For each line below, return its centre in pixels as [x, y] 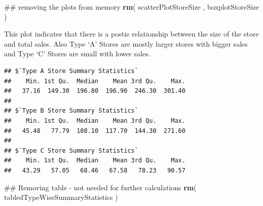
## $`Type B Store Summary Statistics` [71, 111]
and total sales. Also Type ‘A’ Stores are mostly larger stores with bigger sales [126, 43]
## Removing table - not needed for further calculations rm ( [100, 187]
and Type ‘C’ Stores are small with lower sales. [77, 54]
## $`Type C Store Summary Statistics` [71, 150]
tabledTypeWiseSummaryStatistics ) [61, 197]
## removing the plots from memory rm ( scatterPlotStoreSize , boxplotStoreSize [132, 7]
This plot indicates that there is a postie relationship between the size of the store [131, 34]
